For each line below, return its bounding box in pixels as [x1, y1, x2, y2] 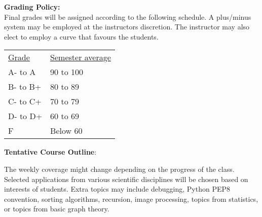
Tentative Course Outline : [4, 147, 97, 157]
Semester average [50, 51, 111, 63]
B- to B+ [8, 81, 42, 93]
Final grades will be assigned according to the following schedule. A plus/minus [4, 11, 251, 22]
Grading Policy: [4, 2, 60, 12]
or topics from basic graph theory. [4, 203, 109, 214]
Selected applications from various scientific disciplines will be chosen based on [4, 173, 248, 184]
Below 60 [50, 125, 83, 137]
